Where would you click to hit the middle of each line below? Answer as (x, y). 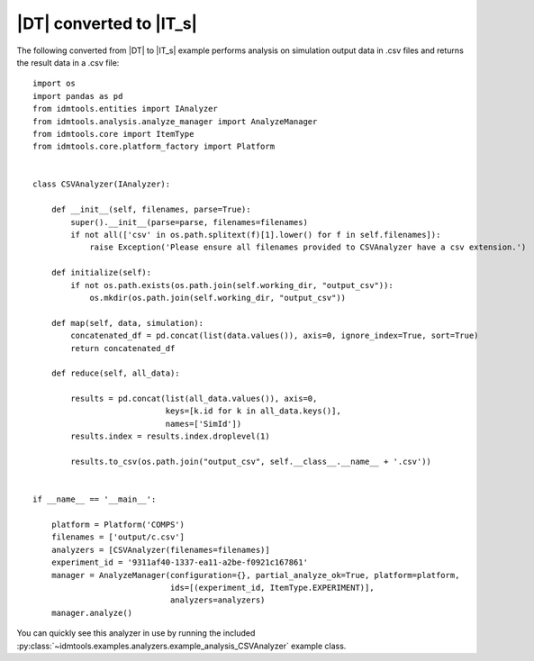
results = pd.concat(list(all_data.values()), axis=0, (194, 399)
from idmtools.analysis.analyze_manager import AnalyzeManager (175, 121)
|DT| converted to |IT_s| (107, 23)
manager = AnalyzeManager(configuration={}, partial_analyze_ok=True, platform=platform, (255, 575)
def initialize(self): (101, 273)
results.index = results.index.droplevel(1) (170, 436)
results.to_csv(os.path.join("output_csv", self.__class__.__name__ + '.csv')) (251, 462)
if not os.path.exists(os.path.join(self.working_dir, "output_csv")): (232, 285)
